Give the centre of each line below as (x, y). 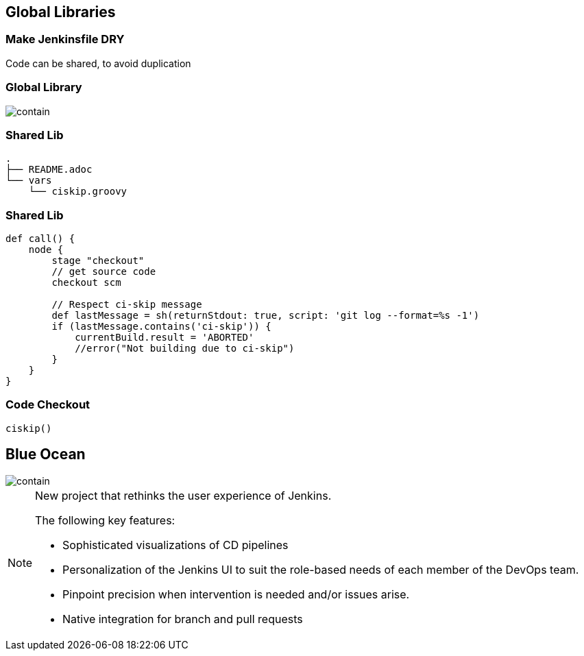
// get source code (104, 272)
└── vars (29, 181)
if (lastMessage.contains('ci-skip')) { (161, 327)
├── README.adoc (49, 170)
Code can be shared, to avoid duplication (98, 63)
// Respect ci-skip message (127, 305)
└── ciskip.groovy (78, 192)
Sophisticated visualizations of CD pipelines (175, 545)
